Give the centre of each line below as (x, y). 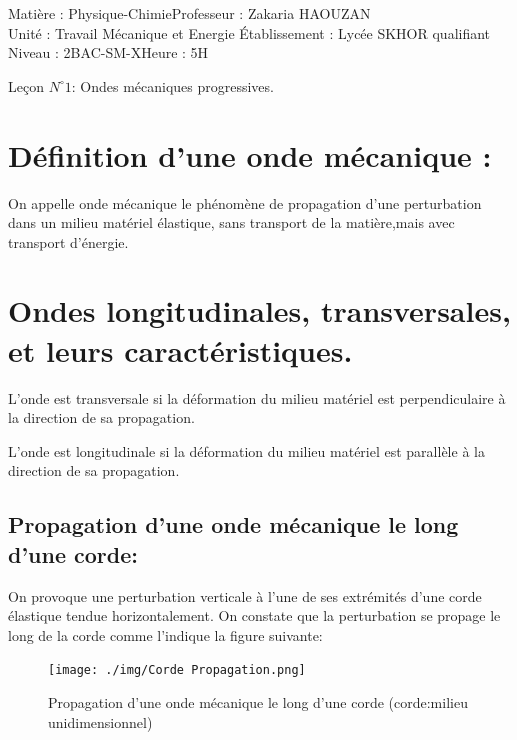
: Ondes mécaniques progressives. (172, 85)
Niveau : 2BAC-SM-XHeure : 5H (108, 52)
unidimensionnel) (100, 721)
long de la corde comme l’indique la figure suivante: (165, 634)
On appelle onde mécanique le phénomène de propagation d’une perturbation (245, 202)
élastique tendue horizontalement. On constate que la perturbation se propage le (254, 615)
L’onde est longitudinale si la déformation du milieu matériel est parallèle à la (246, 450)
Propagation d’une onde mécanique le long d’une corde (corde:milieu (258, 702)
